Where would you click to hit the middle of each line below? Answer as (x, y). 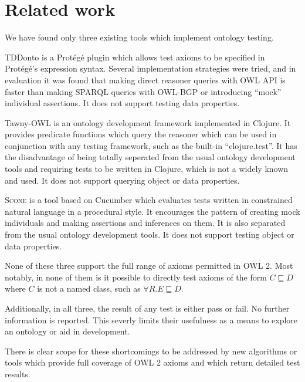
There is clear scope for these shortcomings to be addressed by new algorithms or (151, 351)
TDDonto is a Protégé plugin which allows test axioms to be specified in (135, 57)
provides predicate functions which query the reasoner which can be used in (141, 134)
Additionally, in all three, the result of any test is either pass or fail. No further (147, 308)
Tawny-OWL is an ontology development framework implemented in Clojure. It (148, 122)
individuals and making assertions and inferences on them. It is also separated (145, 223)
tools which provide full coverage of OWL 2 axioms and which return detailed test (152, 362)
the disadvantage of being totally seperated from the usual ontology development (150, 157)
